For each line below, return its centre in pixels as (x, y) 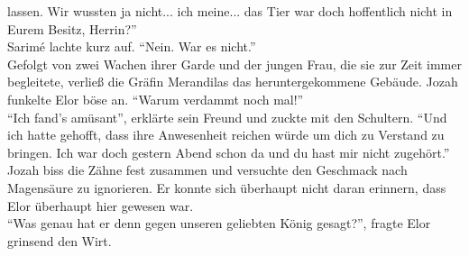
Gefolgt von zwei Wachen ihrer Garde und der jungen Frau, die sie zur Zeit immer (234, 64)
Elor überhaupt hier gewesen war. (101, 205)
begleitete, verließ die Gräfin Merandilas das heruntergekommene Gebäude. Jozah (233, 82)
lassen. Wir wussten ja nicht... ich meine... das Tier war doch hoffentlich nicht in (230, 11)
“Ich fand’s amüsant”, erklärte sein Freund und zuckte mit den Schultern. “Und (227, 117)
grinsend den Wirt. (60, 240)
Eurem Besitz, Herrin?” (72, 28)
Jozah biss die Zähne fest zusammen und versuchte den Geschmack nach (207, 170)
